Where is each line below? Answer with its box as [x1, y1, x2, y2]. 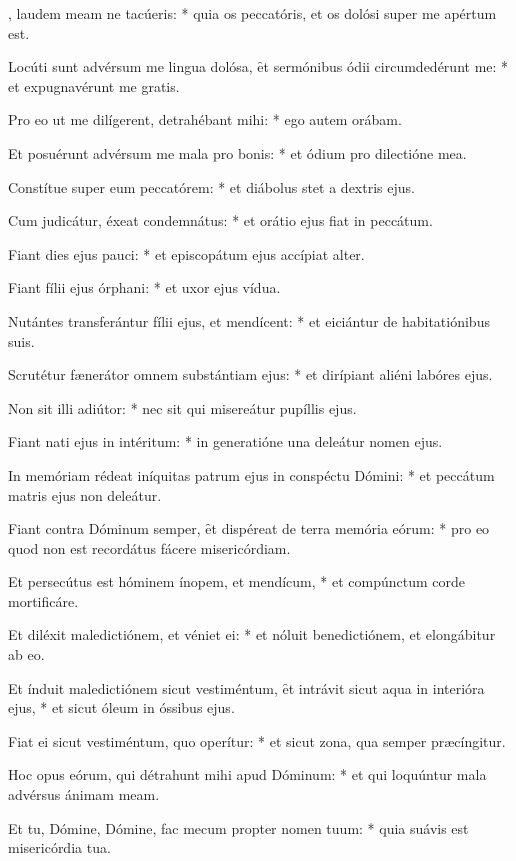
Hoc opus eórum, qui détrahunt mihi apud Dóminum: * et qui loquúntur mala [8, 764, 487, 785]
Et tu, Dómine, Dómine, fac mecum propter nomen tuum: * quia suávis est [8, 817, 469, 838]
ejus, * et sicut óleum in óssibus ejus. [8, 697, 235, 718]
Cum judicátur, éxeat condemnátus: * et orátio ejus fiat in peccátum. [8, 210, 433, 231]
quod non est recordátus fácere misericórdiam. [8, 537, 291, 558]
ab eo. [8, 644, 45, 665]
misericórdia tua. [8, 837, 111, 858]
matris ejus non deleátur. [8, 484, 162, 505]
